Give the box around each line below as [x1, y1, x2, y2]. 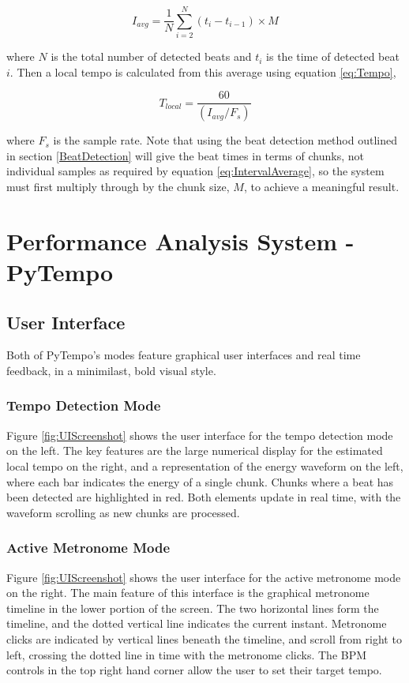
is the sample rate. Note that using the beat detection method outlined [53, 132, 397, 148]
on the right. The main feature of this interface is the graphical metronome [6, 584, 370, 601]
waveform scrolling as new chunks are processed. [6, 504, 240, 520]
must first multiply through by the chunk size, [6, 178, 230, 194]
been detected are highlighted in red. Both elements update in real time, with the [6, 489, 401, 505]
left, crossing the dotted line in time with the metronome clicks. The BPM [6, 646, 367, 662]
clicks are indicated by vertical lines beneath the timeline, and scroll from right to [6, 630, 402, 647]
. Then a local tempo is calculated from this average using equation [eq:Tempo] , [9, 63, 396, 80]
